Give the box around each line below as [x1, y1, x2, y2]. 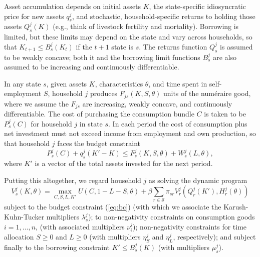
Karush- [223, 201, 248, 212]
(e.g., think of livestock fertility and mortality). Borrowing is [53, 21, 239, 31]
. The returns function [139, 41, 207, 51]
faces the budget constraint [57, 138, 141, 148]
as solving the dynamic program [148, 174, 247, 185]
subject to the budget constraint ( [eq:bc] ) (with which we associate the [4, 201, 221, 212]
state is [111, 41, 134, 51]
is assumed [220, 41, 253, 51]
